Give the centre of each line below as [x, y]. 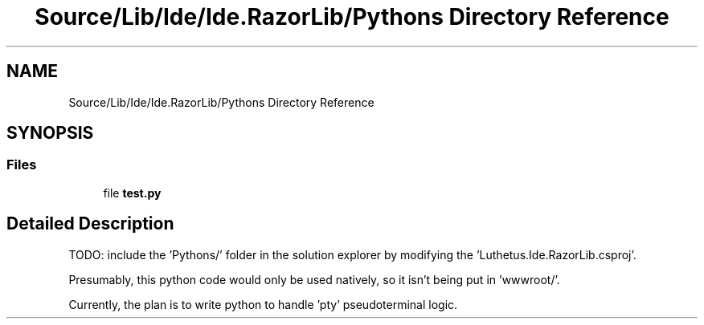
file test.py [132, 193]
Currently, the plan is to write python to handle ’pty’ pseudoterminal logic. [263, 304]
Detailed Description [90, 224]
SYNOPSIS [50, 133]
